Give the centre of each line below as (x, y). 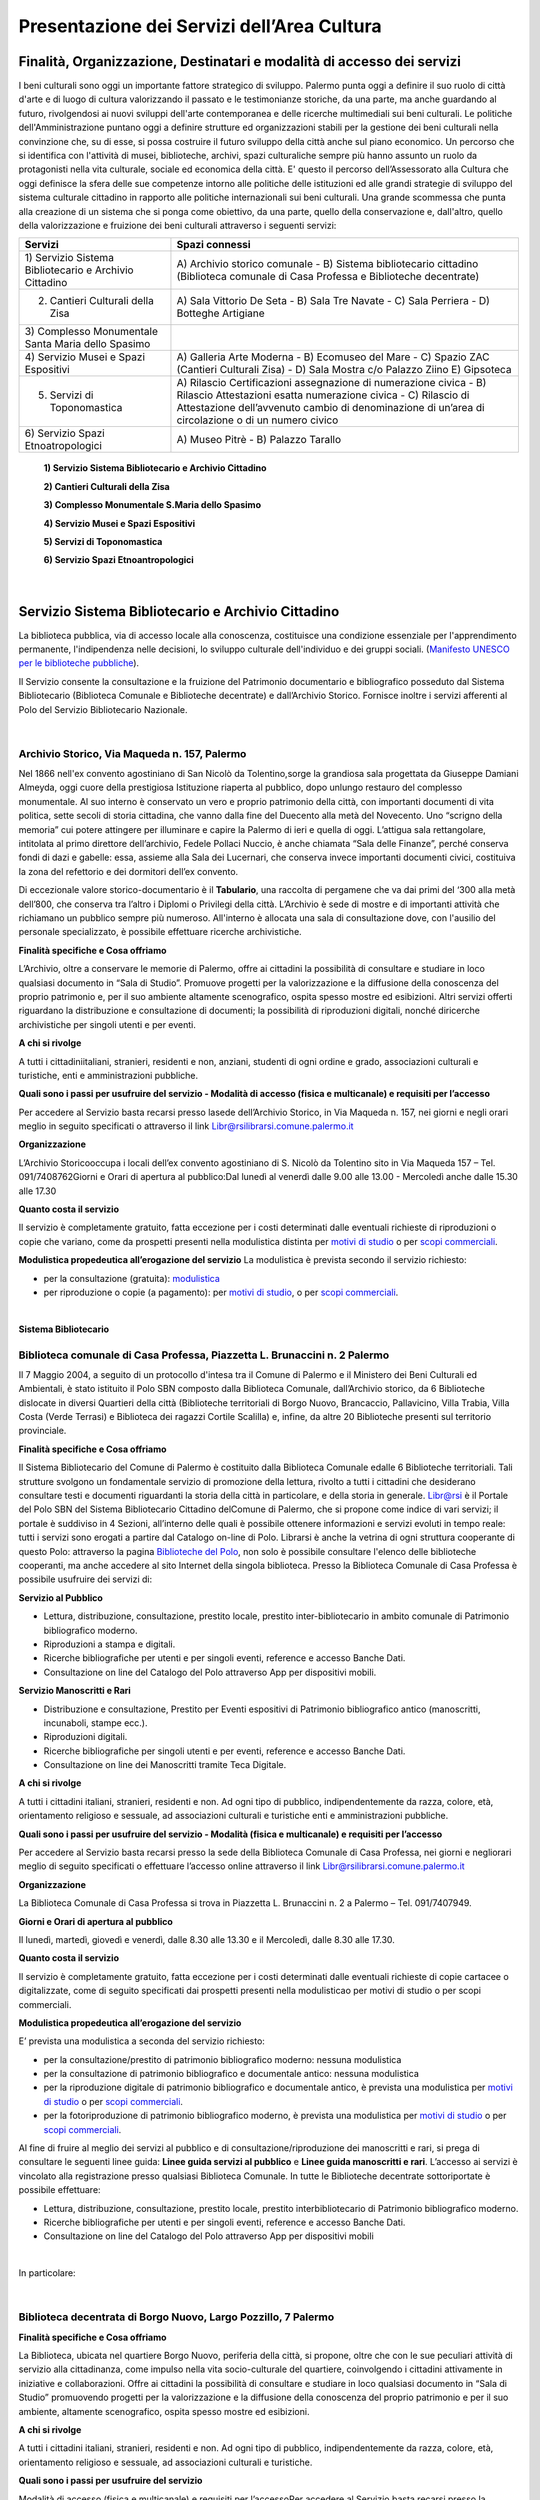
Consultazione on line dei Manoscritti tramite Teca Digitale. (165, 1765)
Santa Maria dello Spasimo (87, 344)
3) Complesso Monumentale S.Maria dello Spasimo (152, 505)
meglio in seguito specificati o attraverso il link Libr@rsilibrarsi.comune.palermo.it (186, 1126)
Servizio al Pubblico (61, 1597)
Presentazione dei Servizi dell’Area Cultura (200, 26)
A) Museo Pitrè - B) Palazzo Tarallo (259, 440)
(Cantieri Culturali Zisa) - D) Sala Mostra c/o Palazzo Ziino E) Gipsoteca (344, 370)
